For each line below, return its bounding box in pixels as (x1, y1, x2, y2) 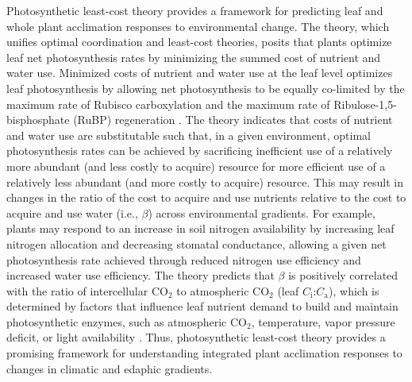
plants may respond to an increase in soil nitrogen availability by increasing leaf (6, 220, 395, 237)
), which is (329, 282, 379, 299)
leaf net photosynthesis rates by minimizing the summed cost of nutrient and (6, 48, 381, 65)
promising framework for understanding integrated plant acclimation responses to (6, 345, 402, 361)
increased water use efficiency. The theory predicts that (6, 267, 275, 284)
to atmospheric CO (176, 282, 270, 299)
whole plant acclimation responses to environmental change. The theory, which (6, 17, 390, 34)
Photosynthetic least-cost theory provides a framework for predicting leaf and (6, 2, 383, 18)
